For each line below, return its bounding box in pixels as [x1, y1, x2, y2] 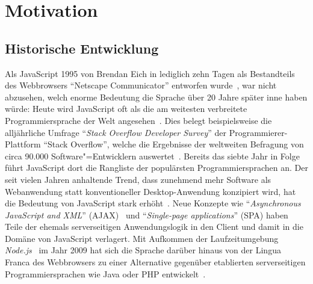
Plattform [5, 138, 41, 150]
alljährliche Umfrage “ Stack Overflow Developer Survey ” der [5, 126, 226, 138]
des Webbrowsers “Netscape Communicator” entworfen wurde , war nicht [5, 79, 277, 91]
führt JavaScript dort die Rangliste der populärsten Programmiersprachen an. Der [5, 161, 308, 174]
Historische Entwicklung [5, 39, 159, 57]
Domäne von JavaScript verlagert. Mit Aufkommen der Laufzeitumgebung [5, 232, 279, 244]
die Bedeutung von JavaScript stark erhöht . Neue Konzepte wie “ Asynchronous [5, 197, 301, 209]
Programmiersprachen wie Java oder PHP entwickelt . [5, 267, 206, 280]
